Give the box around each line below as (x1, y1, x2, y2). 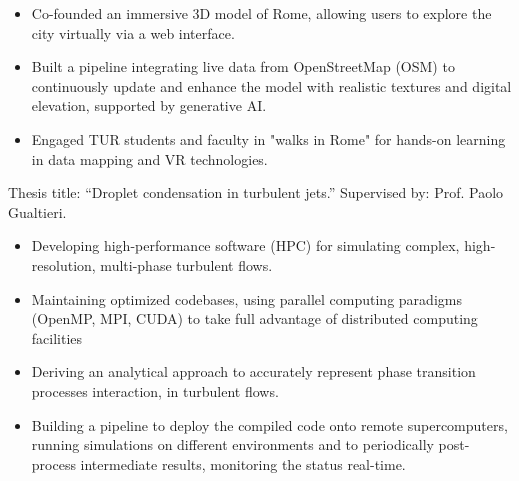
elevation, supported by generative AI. (31, 95, 267, 116)
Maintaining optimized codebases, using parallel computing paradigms (31, 288, 462, 309)
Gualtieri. (8, 201, 67, 222)
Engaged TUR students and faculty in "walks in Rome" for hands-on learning (31, 128, 506, 149)
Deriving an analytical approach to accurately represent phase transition (31, 361, 476, 382)
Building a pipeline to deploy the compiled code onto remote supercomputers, (31, 414, 508, 435)
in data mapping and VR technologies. (31, 148, 268, 169)
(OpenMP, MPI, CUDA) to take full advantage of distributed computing (31, 308, 478, 329)
